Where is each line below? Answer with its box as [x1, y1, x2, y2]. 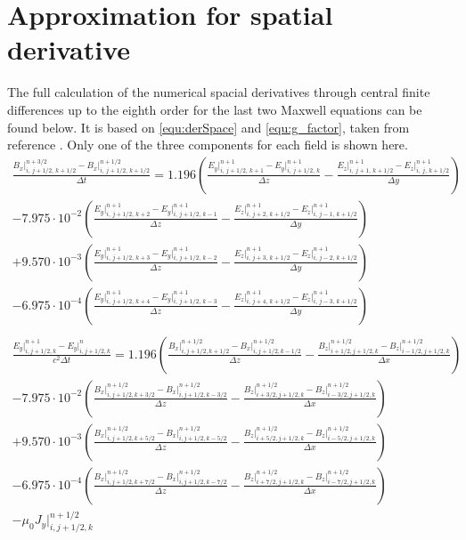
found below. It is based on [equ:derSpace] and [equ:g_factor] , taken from [7, 117, 410, 136]
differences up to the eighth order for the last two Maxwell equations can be [7, 100, 422, 118]
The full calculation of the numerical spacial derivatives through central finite [7, 83, 430, 101]
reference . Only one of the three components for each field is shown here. [7, 135, 408, 154]
